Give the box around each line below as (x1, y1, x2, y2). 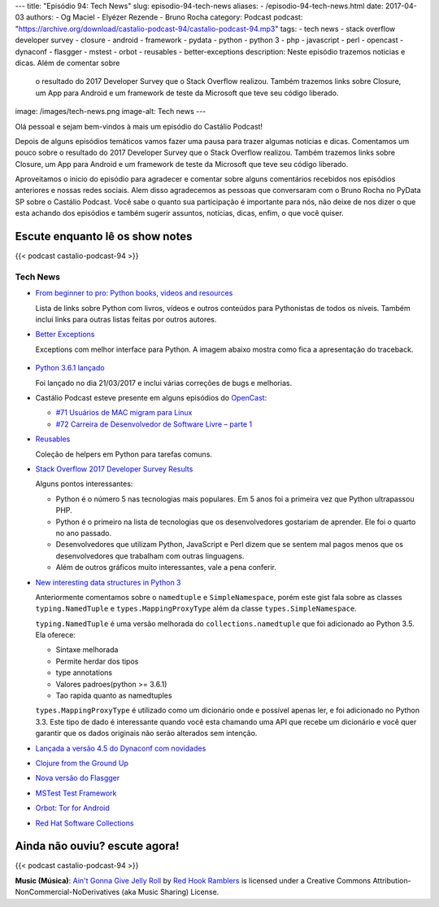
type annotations (55, 668, 113, 677)
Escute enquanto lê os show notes (15, 230, 193, 243)
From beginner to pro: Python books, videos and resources (35, 288, 233, 298)
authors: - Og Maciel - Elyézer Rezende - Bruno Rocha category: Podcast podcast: (25, 12, 303, 22)
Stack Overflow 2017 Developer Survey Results (35, 464, 193, 474)
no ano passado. (55, 528, 112, 537)
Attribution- (372, 875, 411, 885)
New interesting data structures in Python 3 (35, 577, 181, 587)
